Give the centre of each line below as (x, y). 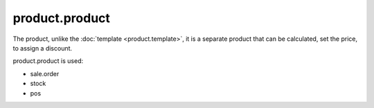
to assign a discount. (43, 48)
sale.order (45, 73)
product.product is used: (48, 61)
